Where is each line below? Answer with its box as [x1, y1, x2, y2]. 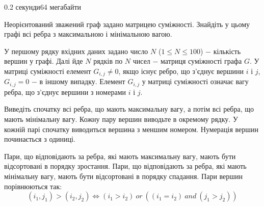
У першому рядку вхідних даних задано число [4, 45, 148, 56]
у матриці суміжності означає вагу [142, 76, 249, 87]
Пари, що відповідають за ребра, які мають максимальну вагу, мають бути [4, 150, 236, 161]
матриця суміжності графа [161, 56, 242, 66]
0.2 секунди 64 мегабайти [4, 2, 82, 12]
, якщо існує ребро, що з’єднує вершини [118, 65, 244, 76]
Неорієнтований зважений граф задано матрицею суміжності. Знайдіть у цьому [4, 18, 250, 29]
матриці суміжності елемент [4, 65, 91, 76]
